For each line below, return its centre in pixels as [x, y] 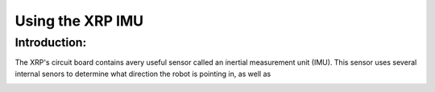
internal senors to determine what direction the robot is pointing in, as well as [143, 74]
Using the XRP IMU [79, 21]
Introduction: [51, 42]
